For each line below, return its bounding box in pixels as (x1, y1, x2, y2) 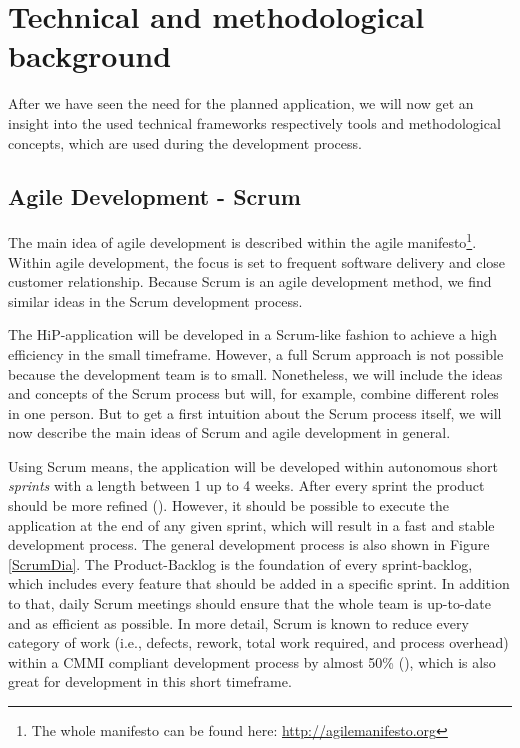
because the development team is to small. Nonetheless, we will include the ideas (8, 363, 503, 384)
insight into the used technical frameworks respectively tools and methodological (8, 112, 501, 133)
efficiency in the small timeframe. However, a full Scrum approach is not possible (8, 343, 504, 364)
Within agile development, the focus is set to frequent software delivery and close (8, 251, 506, 272)
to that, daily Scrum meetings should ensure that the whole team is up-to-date (8, 593, 491, 614)
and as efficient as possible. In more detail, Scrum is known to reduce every (8, 612, 469, 633)
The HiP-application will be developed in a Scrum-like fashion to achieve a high (8, 324, 498, 345)
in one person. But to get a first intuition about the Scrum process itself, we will (8, 402, 502, 423)
